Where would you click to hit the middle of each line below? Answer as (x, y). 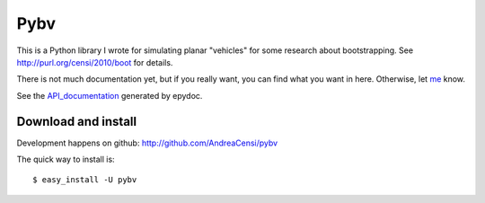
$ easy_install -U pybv (85, 180)
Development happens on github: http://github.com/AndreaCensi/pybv (147, 143)
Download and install (77, 121)
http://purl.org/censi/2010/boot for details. (95, 62)
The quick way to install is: (66, 159)
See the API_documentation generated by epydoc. (110, 95)
